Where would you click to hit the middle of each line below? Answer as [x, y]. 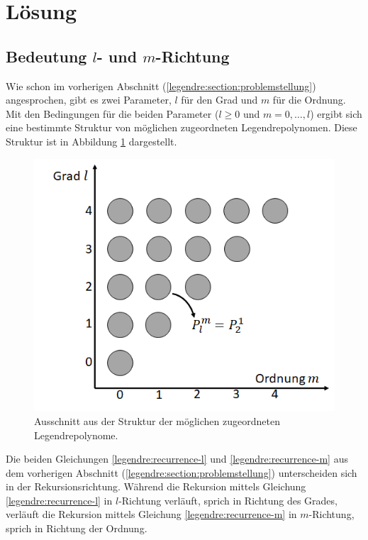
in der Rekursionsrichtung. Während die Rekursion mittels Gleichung [156, 486]
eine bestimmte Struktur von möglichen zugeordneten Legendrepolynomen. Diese [182, 127]
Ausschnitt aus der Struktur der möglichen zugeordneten [157, 420]
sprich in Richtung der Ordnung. [77, 528]
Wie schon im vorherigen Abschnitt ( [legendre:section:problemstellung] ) [161, 86]
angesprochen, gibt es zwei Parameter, [89, 100]
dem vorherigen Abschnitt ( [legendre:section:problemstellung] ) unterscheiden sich [182, 472]
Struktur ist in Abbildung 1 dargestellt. [91, 141]
